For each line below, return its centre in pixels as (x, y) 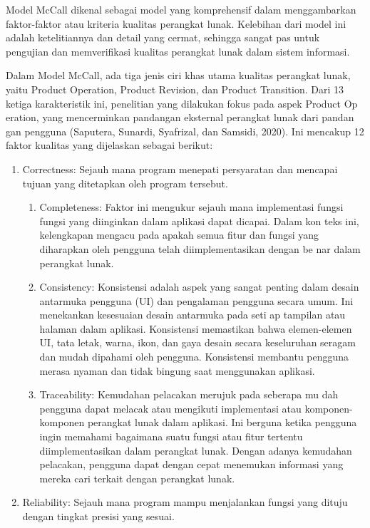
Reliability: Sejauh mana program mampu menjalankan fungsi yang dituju (185, 502)
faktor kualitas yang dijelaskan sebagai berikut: (109, 145)
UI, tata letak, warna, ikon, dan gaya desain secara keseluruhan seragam (197, 342)
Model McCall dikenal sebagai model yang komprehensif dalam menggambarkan (181, 9)
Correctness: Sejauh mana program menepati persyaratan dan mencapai (180, 169)
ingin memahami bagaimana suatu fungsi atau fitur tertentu (171, 436)
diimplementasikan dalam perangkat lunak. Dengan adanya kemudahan (196, 450)
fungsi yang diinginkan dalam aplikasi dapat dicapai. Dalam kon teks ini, (199, 221)
